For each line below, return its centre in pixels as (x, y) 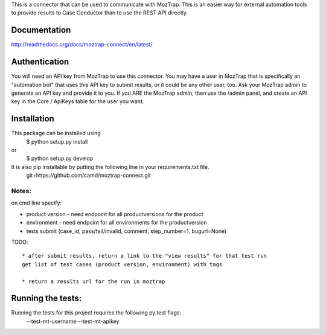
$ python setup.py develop (60, 158)
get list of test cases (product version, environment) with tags (122, 264)
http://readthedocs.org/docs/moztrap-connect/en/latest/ (82, 45)
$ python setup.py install (57, 141)
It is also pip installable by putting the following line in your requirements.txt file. (110, 167)
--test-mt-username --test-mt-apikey (73, 321)
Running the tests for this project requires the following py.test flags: (96, 313)
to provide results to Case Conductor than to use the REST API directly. (100, 13)
